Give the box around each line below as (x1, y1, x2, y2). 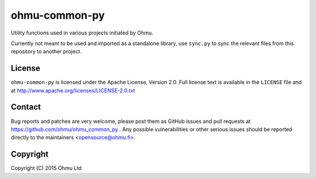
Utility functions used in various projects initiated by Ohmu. (11, 29, 153, 36)
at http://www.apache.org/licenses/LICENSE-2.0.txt (11, 87, 136, 94)
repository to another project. (11, 48, 82, 55)
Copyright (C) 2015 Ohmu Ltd (11, 164, 82, 172)
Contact (11, 102, 41, 112)
